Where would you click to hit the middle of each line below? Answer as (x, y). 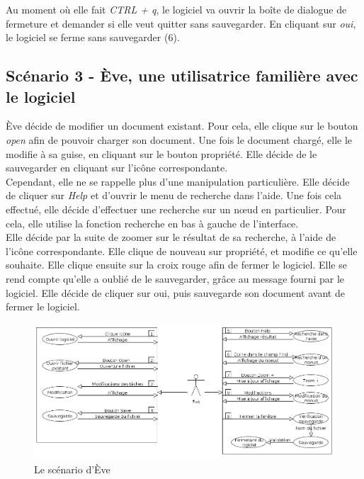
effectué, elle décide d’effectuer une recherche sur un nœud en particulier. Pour (176, 209)
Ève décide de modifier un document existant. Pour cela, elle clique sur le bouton (182, 126)
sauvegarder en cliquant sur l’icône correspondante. (117, 168)
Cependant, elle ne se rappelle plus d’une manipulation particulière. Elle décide (178, 181)
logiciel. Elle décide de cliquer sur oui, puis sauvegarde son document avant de (175, 292)
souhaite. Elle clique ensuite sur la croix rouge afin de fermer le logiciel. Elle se (176, 265)
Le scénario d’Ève (72, 469)
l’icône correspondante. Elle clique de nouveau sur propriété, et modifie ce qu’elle (182, 250)
